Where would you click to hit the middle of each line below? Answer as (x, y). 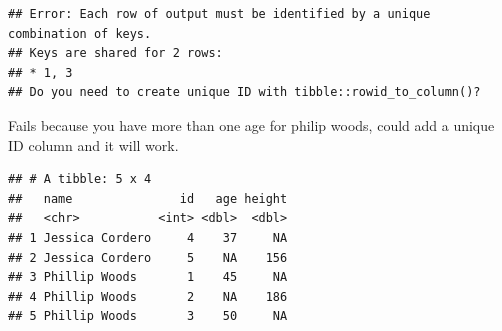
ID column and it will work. (93, 144)
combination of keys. (80, 33)
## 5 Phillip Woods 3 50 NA (148, 316)
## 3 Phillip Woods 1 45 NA (148, 277)
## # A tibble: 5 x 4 (80, 179)
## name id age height (148, 198)
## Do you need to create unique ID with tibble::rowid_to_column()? (244, 92)
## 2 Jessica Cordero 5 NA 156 (148, 257)
